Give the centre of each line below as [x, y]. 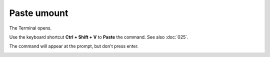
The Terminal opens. [30, 28]
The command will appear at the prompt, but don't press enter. [74, 46]
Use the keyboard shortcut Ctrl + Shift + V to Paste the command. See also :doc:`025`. [99, 37]
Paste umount [39, 13]
